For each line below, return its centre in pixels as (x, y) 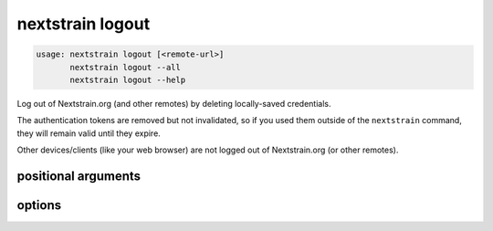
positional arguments (79, 176)
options (39, 205)
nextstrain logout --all (126, 67)
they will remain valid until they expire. (89, 133)
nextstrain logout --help (128, 79)
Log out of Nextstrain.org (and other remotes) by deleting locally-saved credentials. (174, 103)
